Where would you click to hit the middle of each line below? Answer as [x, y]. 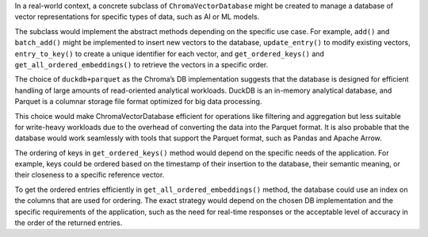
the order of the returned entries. [69, 223]
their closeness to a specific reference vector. [90, 175]
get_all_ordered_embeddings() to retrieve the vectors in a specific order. [141, 64]
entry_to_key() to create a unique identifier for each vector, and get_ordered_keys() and [170, 54]
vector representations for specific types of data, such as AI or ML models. [137, 17]
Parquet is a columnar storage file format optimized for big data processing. [138, 101]
